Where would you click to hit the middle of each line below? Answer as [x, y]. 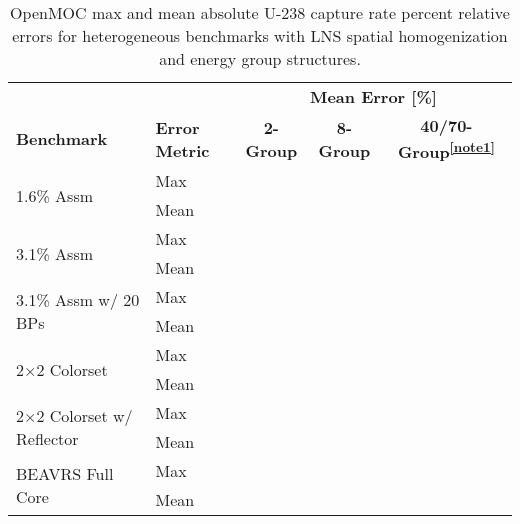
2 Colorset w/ [84, 416]
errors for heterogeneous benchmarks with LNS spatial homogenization [260, 35]
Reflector [47, 439]
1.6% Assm [55, 195]
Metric [182, 150]
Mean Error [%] [373, 96]
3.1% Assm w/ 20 [78, 300]
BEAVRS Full [65, 474]
